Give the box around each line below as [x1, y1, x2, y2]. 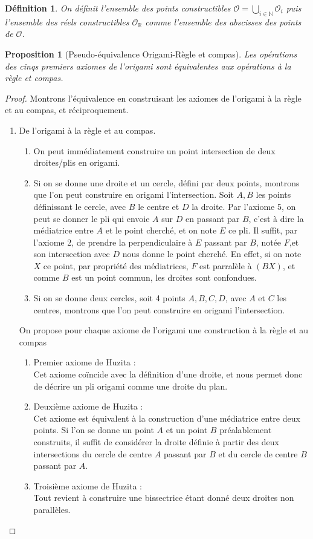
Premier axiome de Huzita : [33, 356, 136, 368]
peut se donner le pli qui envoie [33, 212, 150, 224]
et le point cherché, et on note [105, 224, 217, 237]
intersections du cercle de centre [33, 447, 152, 460]
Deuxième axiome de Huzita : [33, 400, 143, 413]
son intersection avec [33, 247, 110, 260]
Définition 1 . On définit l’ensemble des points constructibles [5, 2, 231, 14]
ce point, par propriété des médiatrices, [43, 259, 189, 272]
